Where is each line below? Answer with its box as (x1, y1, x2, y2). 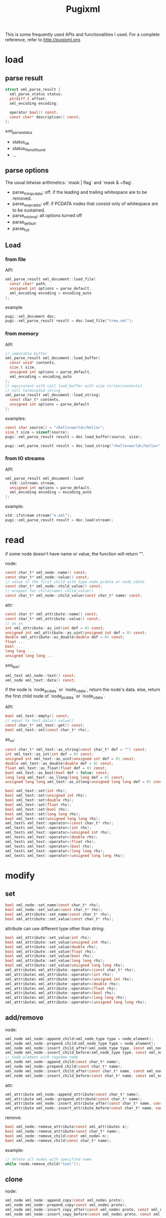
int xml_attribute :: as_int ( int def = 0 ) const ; (5, 625, 105, 630)
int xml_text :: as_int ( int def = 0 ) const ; (5, 752, 94, 757)
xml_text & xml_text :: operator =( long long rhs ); (5, 848, 105, 853)
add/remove (5, 1013, 43, 1022)
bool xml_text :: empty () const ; (5, 713, 70, 718)
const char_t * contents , (9, 397, 61, 402)
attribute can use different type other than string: (5, 925, 105, 931)
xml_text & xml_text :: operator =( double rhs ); (5, 835, 98, 840)
